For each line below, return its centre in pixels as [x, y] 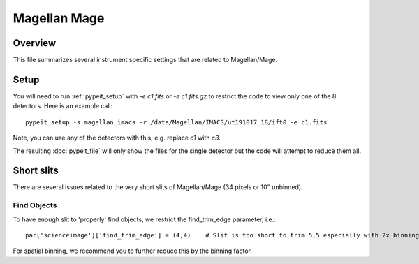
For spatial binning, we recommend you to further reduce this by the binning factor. [133, 251]
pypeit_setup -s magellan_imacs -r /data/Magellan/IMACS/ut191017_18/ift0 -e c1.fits [176, 122]
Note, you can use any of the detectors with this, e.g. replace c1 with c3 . [117, 138]
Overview [35, 43]
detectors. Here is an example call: [63, 106]
